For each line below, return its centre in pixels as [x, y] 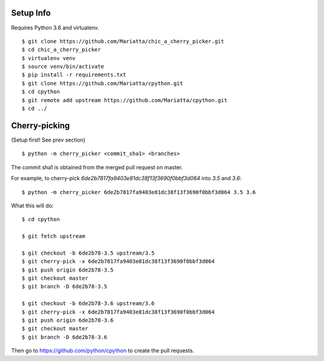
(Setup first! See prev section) [48, 140]
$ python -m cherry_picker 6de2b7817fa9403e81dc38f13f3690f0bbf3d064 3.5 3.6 [139, 192]
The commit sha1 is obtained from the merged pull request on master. [97, 167]
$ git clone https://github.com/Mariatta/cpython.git [102, 83]
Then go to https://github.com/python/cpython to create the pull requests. [103, 351]
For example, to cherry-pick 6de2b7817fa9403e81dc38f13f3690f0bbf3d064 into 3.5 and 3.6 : [126, 178]
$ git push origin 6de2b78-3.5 [68, 270]
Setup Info [31, 13]
